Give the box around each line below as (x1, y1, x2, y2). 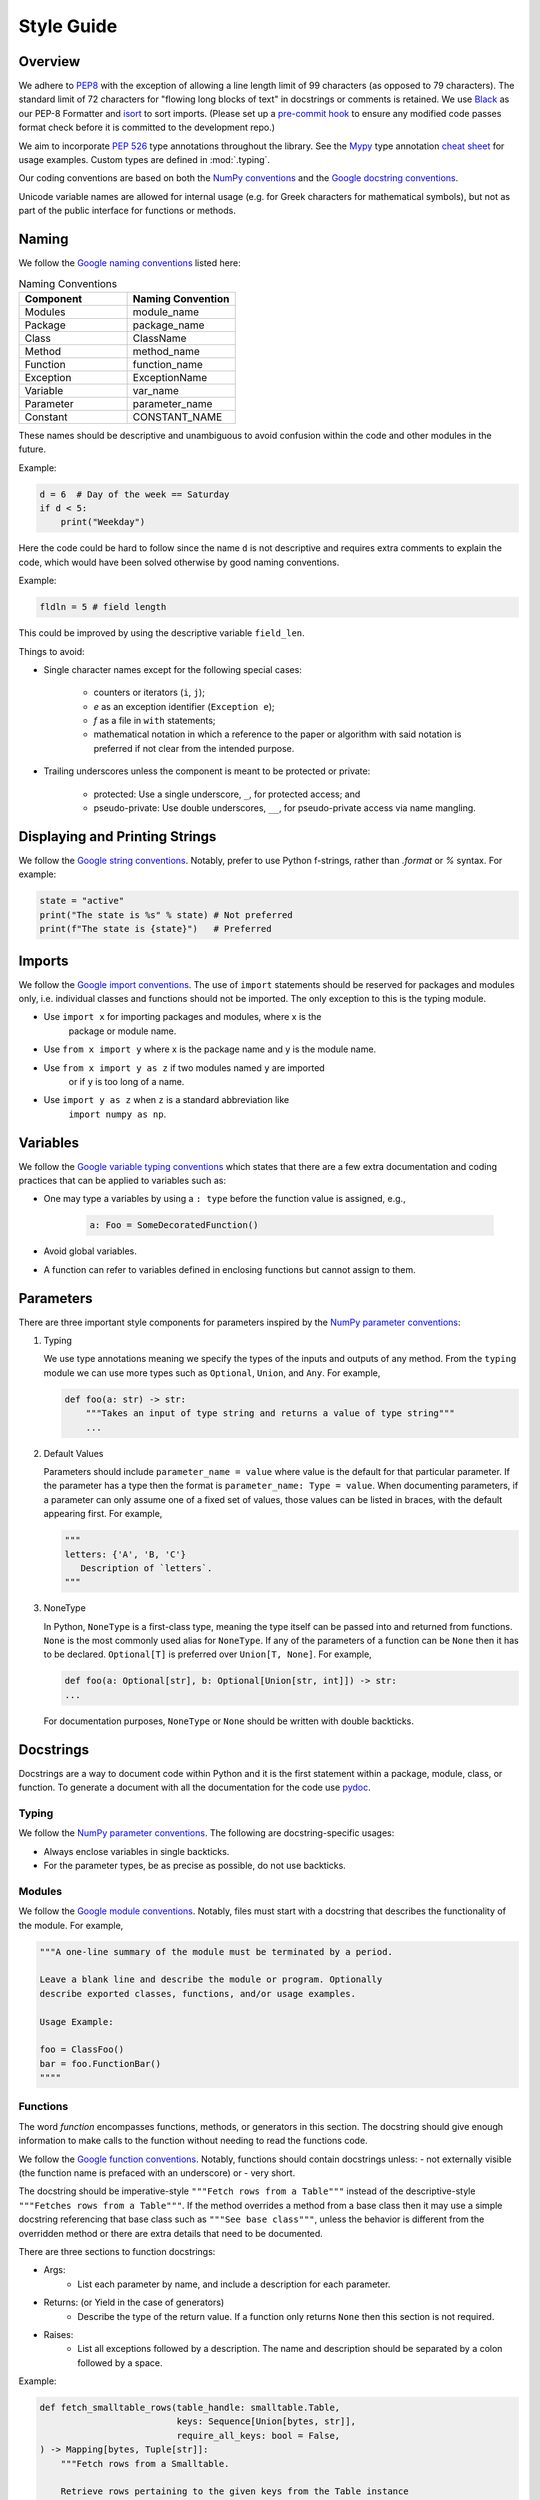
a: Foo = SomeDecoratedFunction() (89, 1220, 259, 1231)
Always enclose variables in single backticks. (43, 1845, 230, 1857)
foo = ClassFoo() (39, 2044, 125, 2055)
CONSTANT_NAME (132, 410, 223, 424)
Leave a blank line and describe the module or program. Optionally (39, 1974, 383, 1985)
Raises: (43, 2328, 74, 2340)
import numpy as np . (68, 1108, 167, 1120)
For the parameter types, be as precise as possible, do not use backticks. (43, 1860, 347, 1872)
